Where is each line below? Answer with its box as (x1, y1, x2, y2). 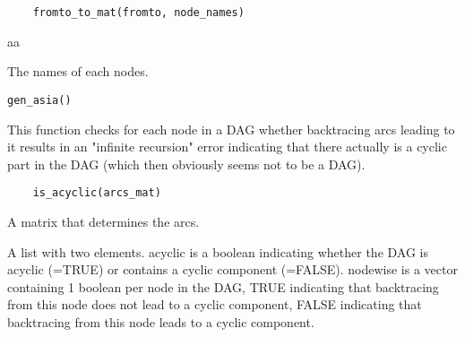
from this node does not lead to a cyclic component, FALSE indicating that (7, 295, 422, 314)
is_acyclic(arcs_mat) (32, 186, 161, 200)
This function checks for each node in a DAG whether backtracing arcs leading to (7, 119, 455, 138)
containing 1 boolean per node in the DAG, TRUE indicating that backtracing (7, 277, 439, 296)
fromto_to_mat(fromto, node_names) (32, 6, 245, 19)
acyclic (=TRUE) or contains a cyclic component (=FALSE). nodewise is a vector (7, 260, 458, 279)
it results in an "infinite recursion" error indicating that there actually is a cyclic (7, 137, 447, 156)
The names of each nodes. (7, 62, 149, 81)
